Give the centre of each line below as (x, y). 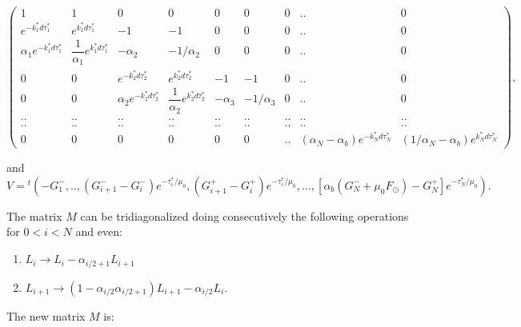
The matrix (34, 215)
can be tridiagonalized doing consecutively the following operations (244, 215)
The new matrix (46, 315)
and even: (99, 231)
